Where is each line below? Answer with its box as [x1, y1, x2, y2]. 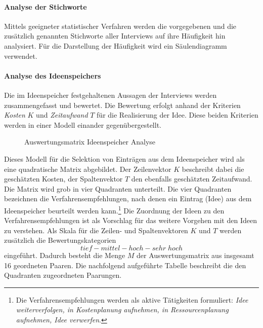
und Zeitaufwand [36, 110, 88, 120]
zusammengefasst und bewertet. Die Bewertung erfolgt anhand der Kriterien [4, 99, 241, 110]
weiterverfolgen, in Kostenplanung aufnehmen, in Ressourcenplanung [16, 304, 229, 315]
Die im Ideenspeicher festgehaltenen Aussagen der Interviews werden [4, 89, 217, 100]
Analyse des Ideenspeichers [4, 70, 101, 81]
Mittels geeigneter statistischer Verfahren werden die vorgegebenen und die [4, 20, 237, 31]
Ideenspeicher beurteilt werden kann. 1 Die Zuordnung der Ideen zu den [4, 203, 225, 215]
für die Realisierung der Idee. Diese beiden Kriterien [97, 110, 258, 120]
